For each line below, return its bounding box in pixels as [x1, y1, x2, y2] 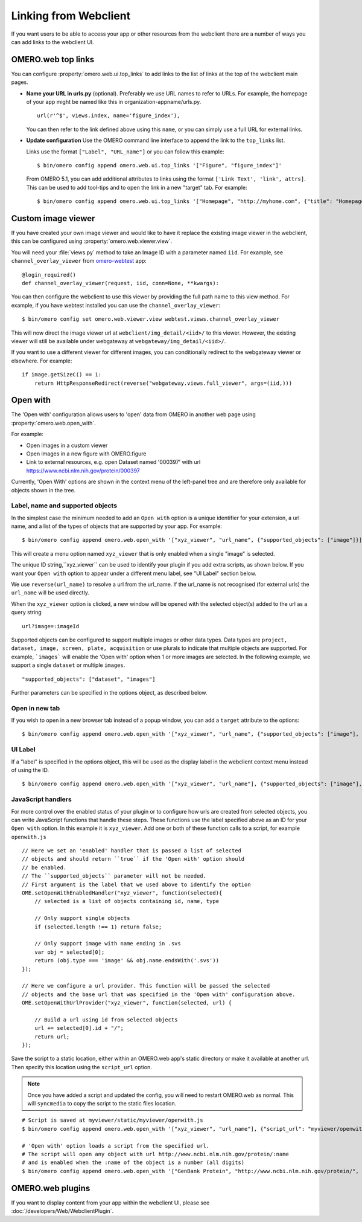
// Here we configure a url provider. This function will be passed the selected [22, 982, 270, 989]
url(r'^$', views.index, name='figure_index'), [37, 112, 180, 119]
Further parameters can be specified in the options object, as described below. [11, 689, 208, 696]
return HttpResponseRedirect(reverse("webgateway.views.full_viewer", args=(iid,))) [34, 379, 293, 387]
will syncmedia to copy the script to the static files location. [27, 1100, 177, 1107]
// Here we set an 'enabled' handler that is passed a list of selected [22, 847, 241, 854]
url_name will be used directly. [11, 589, 90, 596]
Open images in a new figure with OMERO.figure [26, 450, 147, 457]
